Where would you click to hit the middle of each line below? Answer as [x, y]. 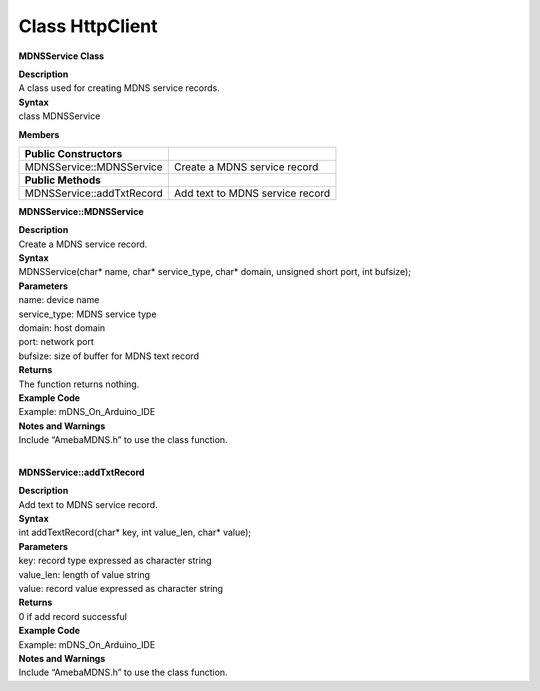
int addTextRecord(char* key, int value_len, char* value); [135, 532]
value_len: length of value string [84, 574]
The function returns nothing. [79, 384]
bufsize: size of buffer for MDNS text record [109, 356]
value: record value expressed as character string [121, 589]
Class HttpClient [88, 26]
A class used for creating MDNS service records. [119, 88]
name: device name [59, 300]
